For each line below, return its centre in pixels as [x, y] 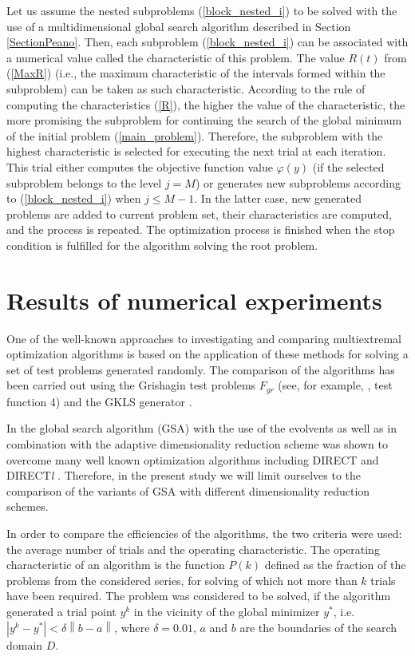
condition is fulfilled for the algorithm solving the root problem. [162, 245]
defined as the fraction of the [335, 565]
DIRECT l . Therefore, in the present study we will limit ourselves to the [184, 475]
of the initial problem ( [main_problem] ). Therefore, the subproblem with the [195, 135]
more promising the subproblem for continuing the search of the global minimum [204, 120]
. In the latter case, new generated [278, 198]
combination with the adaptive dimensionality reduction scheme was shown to [197, 444]
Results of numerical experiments [194, 300]
